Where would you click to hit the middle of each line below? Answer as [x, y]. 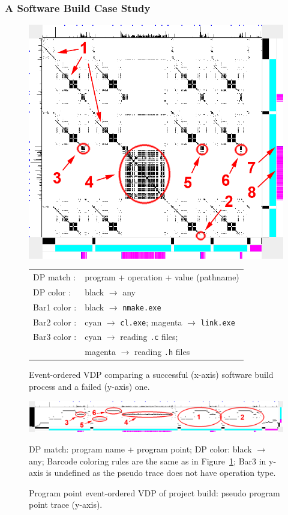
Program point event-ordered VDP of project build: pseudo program [154, 492]
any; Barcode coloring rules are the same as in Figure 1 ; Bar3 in [148, 461]
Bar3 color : [55, 337]
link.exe [218, 323]
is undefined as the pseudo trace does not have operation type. [161, 473]
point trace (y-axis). [66, 504]
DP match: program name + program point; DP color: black [140, 449]
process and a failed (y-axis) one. [89, 387]
